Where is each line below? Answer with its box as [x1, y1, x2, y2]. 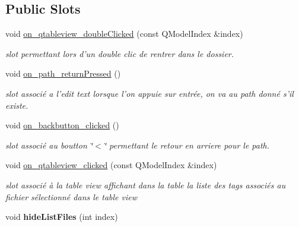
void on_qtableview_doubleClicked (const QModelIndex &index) [5, 27, 243, 40]
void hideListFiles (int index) [5, 210, 118, 223]
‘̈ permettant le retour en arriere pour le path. [103, 138, 270, 151]
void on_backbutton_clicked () [5, 119, 119, 131]
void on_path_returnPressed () [5, 67, 121, 80]
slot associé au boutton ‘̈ [5, 138, 93, 151]
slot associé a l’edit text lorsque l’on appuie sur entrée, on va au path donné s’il [5, 87, 294, 99]
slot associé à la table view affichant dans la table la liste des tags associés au [5, 178, 286, 191]
